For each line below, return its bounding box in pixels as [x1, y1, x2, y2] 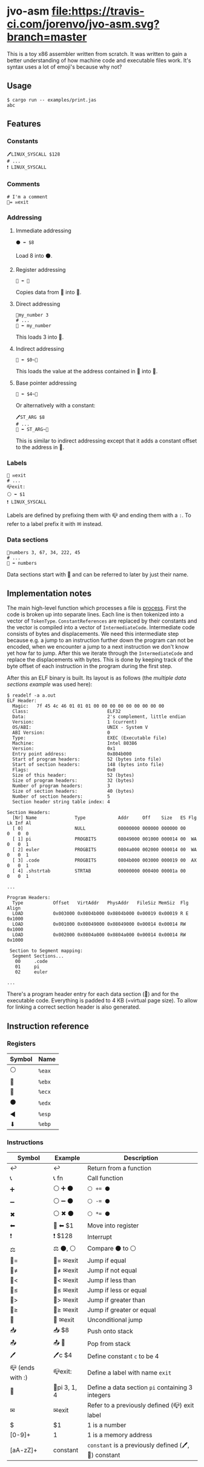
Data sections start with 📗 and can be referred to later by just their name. [7, 570, 189, 578]
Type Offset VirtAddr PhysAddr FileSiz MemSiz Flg [12, 900, 189, 906]
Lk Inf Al [7, 820, 32, 826]
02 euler [15, 969, 48, 975]
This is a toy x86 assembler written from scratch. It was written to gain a [7, 50, 187, 57]
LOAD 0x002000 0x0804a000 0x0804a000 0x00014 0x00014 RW [12, 932, 186, 938]
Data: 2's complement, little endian [12, 714, 186, 720]
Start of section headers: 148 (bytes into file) [12, 762, 165, 768]
